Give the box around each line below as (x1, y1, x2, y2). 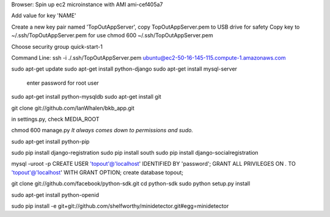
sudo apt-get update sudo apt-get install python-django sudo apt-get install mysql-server (11, 65, 238, 73)
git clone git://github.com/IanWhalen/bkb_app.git (11, 104, 134, 112)
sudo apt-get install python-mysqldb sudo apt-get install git (11, 93, 161, 101)
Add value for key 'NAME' (11, 12, 76, 20)
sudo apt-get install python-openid (11, 191, 99, 198)
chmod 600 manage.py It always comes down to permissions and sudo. (11, 127, 194, 134)
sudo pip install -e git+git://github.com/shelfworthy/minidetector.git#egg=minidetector (11, 202, 229, 210)
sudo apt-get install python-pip (11, 138, 90, 145)
